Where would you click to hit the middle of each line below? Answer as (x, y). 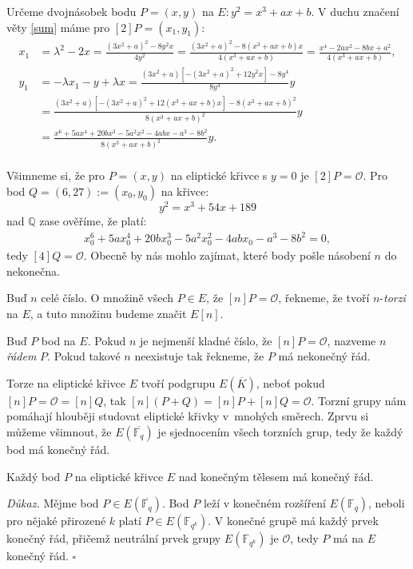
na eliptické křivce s (219, 175)
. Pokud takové (84, 356)
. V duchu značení (355, 11)
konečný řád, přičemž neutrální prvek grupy (114, 538)
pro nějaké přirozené (56, 521)
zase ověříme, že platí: (93, 221)
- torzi (393, 298)
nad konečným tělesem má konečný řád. (276, 476)
